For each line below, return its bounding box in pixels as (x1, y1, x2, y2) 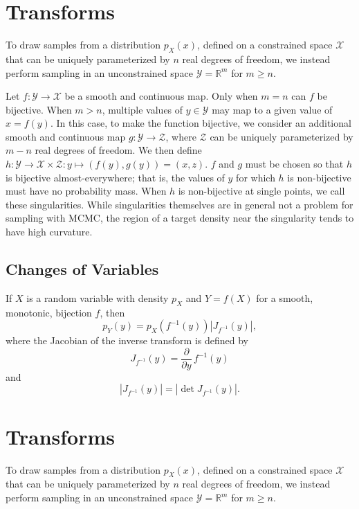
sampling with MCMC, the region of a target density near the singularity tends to (6, 211, 354, 225)
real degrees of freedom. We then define (35, 143, 202, 157)
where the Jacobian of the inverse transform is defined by (6, 333, 248, 348)
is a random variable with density (26, 290, 169, 305)
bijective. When (6, 102, 72, 116)
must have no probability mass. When (6, 184, 167, 198)
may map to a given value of (212, 102, 333, 116)
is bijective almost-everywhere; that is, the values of (6, 170, 225, 184)
